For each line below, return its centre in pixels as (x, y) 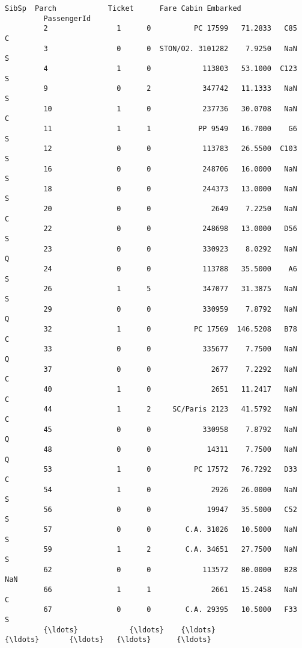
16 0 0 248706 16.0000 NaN (170, 169)
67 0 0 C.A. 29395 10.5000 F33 (170, 610)
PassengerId (67, 18)
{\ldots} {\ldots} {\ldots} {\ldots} (108, 640)
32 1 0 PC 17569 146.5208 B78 (170, 329)
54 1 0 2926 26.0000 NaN (170, 489)
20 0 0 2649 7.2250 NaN (170, 209)
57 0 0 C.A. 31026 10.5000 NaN (170, 530)
